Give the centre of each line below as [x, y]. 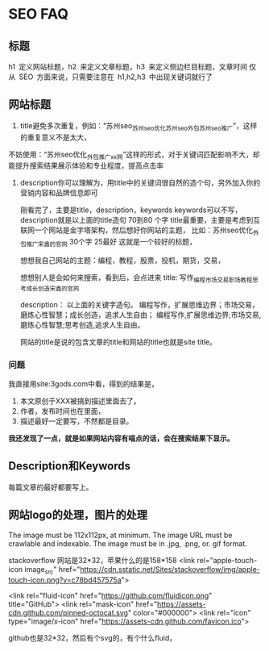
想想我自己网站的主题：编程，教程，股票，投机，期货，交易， [122, 260]
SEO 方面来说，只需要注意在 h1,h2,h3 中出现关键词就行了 [116, 77]
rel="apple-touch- [227, 560]
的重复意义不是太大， [55, 137]
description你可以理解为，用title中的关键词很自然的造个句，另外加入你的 [140, 183]
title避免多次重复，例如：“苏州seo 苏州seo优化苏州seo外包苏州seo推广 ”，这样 [139, 126]
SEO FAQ [38, 14]
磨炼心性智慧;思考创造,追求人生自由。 [82, 324]
